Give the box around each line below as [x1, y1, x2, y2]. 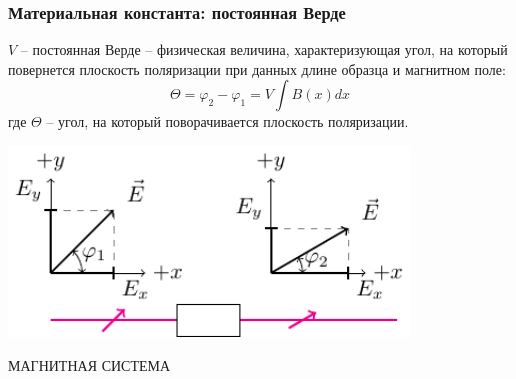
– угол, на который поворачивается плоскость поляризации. [46, 111, 409, 132]
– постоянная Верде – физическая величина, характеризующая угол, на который [20, 39, 508, 60]
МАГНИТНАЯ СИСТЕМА [8, 354, 171, 375]
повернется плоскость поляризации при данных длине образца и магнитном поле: [8, 58, 506, 79]
